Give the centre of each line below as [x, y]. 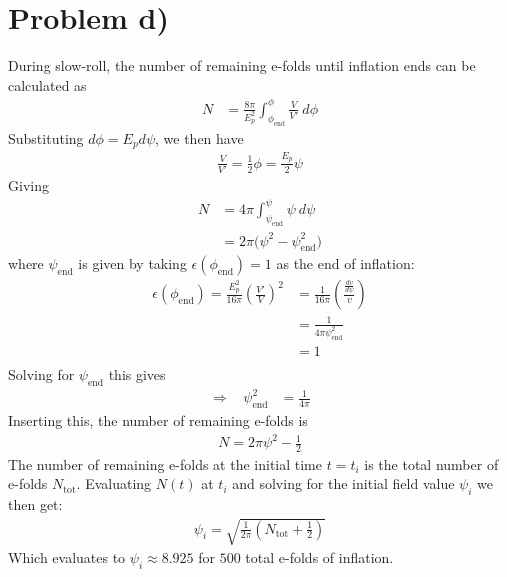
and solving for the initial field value [343, 483]
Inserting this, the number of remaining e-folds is [158, 419]
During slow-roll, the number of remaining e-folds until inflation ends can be [242, 65]
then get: [35, 504]
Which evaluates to [67, 557]
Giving [28, 185]
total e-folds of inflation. [319, 557]
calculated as [47, 84]
